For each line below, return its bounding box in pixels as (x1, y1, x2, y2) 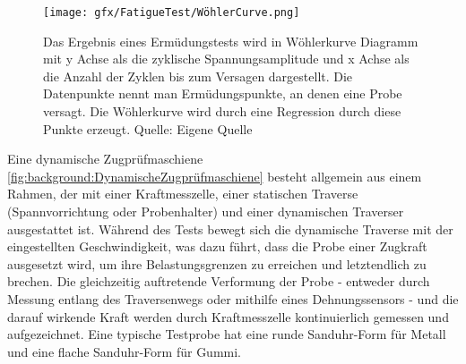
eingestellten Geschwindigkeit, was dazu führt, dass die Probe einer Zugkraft (7, 237, 427, 256)
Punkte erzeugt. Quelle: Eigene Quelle (43, 119, 253, 138)
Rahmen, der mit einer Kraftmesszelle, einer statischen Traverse (7, 184, 358, 203)
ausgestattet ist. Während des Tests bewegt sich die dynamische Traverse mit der (7, 219, 453, 238)
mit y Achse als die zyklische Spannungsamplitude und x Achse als (43, 49, 410, 68)
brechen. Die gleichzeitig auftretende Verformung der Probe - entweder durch (7, 272, 430, 291)
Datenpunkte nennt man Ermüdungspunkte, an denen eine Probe (43, 84, 402, 103)
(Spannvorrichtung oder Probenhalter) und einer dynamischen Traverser (7, 202, 404, 220)
